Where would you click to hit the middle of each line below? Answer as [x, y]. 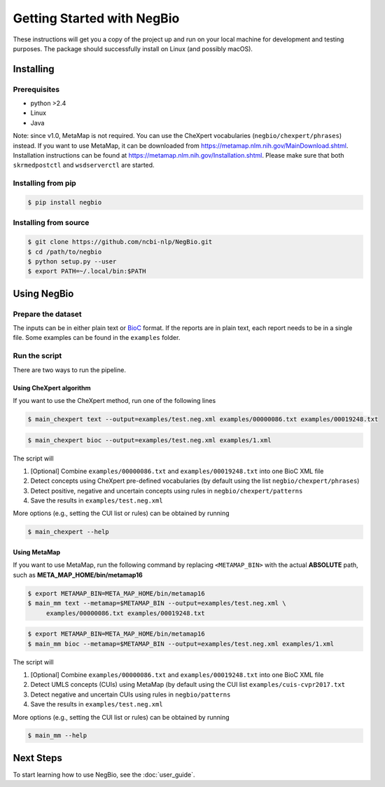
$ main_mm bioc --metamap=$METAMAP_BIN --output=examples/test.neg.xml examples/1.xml [181, 644]
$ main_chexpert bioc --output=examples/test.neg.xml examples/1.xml [149, 440]
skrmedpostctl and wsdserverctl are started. [84, 165]
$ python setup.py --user [72, 261]
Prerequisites [36, 89]
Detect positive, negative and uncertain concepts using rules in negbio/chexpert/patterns [167, 491]
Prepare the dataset [47, 314]
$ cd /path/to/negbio [65, 252]
